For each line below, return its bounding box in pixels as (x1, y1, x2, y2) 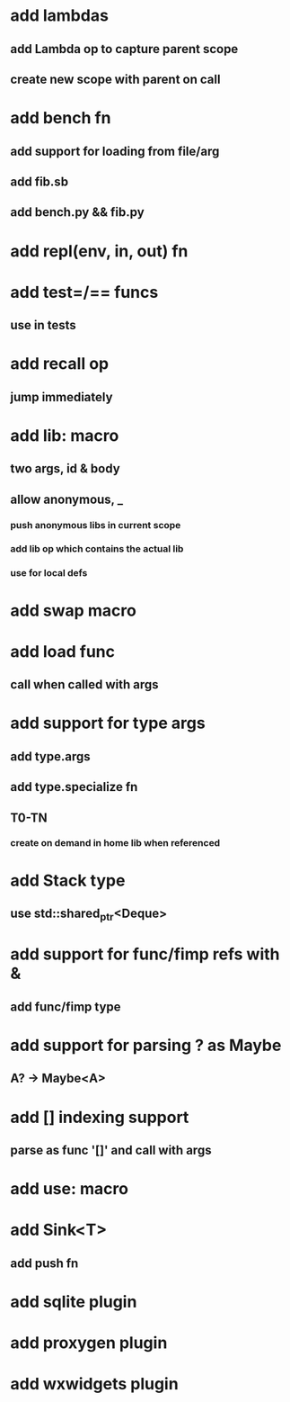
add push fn (10, 1255, 79, 1271)
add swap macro (10, 600, 137, 621)
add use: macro (10, 1179, 129, 1200)
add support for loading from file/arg (10, 143, 220, 158)
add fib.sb (10, 174, 69, 189)
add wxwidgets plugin (10, 1374, 179, 1395)
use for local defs (10, 567, 88, 580)
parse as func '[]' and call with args (10, 1142, 212, 1157)
